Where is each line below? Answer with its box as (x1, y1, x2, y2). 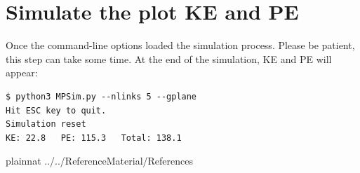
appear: (6, 65, 38, 80)
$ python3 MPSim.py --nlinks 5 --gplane (6, 91, 197, 102)
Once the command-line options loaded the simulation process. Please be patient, (6, 38, 355, 53)
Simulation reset (6, 119, 86, 130)
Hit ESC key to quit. (6, 105, 107, 116)
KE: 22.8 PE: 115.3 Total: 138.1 (6, 132, 182, 143)
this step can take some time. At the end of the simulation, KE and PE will (6, 51, 332, 66)
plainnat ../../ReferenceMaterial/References (6, 153, 194, 168)
